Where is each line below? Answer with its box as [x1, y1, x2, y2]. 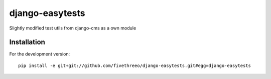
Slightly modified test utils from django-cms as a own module [9, 25, 137, 31]
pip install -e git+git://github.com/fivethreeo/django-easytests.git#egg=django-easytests [18, 62, 251, 68]
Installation [9, 38, 45, 46]
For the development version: [9, 51, 70, 57]
